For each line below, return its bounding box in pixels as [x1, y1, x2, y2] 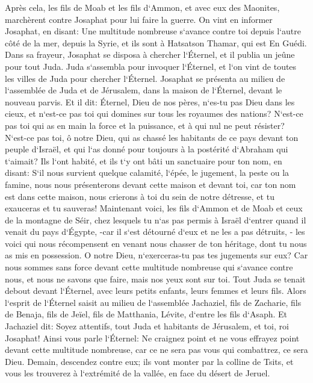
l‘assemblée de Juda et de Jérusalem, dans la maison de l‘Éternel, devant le [5, 84, 282, 96]
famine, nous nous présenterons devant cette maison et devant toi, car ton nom [5, 178, 296, 190]
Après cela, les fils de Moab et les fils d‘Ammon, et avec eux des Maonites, [5, 1, 280, 13]
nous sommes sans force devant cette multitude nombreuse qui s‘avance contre [5, 261, 293, 273]
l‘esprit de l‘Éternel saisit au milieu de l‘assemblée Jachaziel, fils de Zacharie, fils [5, 296, 302, 308]
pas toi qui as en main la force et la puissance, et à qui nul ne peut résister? [5, 119, 285, 131]
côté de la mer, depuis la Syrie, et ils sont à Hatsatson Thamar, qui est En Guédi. [5, 36, 307, 49]
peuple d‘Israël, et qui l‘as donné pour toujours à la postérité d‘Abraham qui [5, 143, 288, 155]
